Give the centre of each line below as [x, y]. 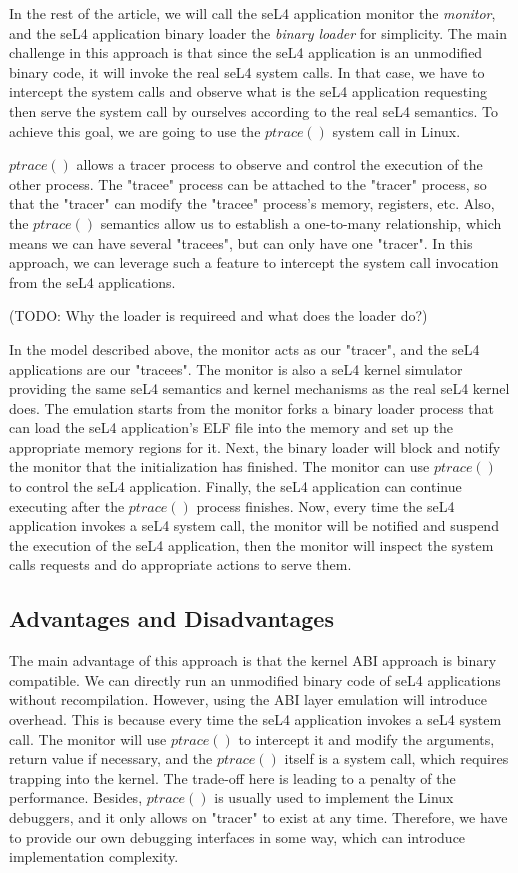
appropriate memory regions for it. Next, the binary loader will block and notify [255, 446]
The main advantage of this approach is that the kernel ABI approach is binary [253, 660]
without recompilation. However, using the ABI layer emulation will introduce [248, 699]
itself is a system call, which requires [396, 758]
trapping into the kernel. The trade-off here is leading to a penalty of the [232, 777]
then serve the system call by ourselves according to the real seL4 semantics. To [253, 110]
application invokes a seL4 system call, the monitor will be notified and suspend [254, 525]
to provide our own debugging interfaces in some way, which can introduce [237, 836]
